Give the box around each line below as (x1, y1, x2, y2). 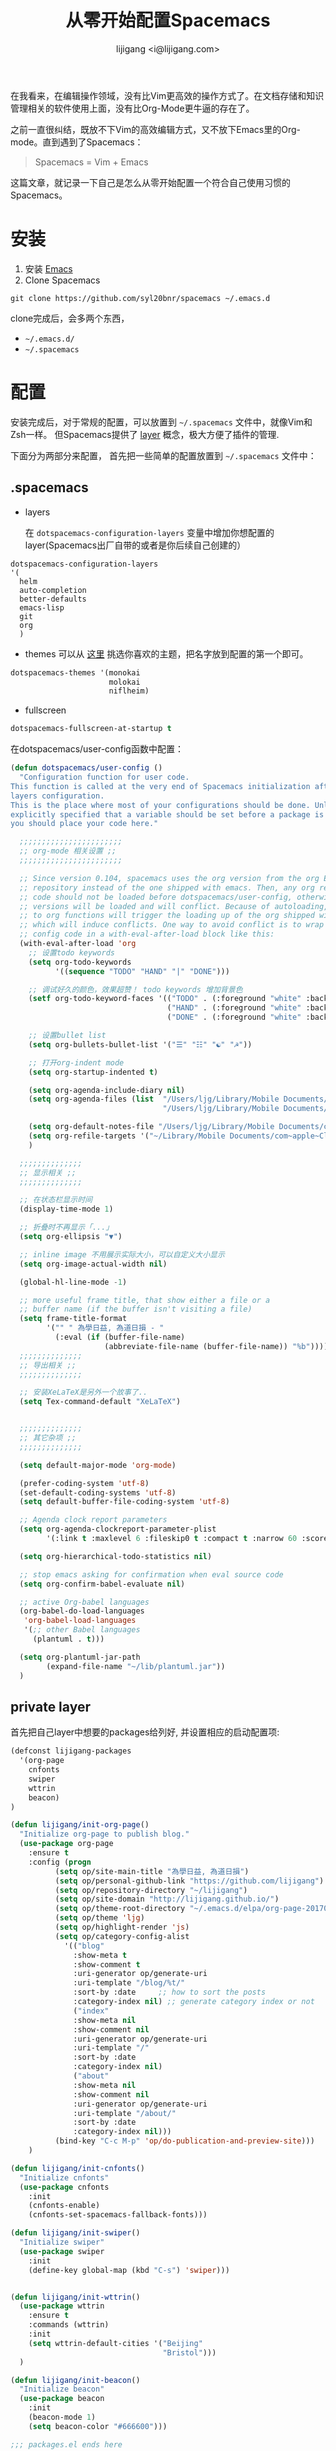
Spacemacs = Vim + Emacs (34, 156, 149, 168)
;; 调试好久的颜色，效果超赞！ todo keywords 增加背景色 (28, 984, 243, 995)
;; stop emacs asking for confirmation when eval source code (19, 1569, 284, 1580)
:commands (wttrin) (28, 2320, 110, 2330)
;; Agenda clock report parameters (19, 1515, 168, 1525)
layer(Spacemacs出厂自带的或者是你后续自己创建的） (24, 539, 247, 551)
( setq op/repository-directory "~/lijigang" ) (54, 1885, 248, 1895)
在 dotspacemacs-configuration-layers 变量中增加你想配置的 (24, 526, 275, 538)
